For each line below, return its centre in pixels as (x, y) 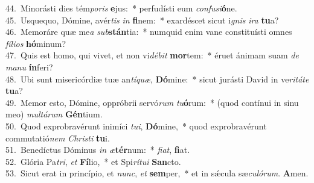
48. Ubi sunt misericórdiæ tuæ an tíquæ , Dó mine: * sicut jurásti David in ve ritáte (157, 79)
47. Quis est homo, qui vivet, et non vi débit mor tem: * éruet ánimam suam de (152, 55)
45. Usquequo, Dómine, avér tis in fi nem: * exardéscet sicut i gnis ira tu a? (142, 20)
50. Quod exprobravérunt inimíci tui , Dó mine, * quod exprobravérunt (136, 126)
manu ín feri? (29, 67)
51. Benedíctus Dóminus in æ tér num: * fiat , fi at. (98, 150)
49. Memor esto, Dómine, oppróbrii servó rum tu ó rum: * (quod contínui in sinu (152, 102)
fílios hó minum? (36, 43)
